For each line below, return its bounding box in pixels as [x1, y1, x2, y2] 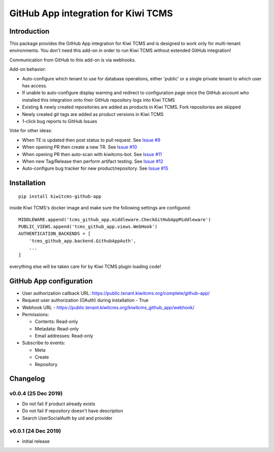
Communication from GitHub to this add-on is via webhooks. [9, 56, 136, 63]
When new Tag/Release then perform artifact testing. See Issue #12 [22, 158, 163, 164]
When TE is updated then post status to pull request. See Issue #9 [22, 137, 161, 143]
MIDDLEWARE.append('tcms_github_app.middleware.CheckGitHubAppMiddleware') [18, 217, 211, 222]
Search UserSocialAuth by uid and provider [22, 415, 113, 421]
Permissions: [22, 311, 49, 317]
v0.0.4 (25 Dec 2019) [9, 390, 63, 397]
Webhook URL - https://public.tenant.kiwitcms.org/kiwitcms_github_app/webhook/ [22, 304, 195, 310]
